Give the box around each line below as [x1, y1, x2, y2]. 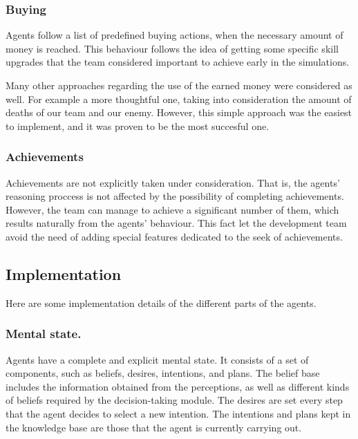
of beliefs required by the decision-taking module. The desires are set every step [6, 393, 343, 407]
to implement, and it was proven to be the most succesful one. [6, 118, 270, 133]
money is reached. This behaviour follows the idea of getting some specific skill [6, 41, 339, 55]
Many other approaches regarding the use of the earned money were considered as [6, 78, 352, 92]
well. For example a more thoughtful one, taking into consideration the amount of [6, 91, 352, 106]
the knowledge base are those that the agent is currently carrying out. [6, 420, 302, 434]
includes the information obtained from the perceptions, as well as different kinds [6, 379, 350, 393]
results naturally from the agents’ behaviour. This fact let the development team [6, 216, 347, 230]
